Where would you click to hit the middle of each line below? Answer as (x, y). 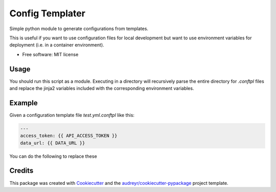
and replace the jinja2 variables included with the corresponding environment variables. (102, 88)
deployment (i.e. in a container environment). (57, 45)
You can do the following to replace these (53, 156)
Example (24, 103)
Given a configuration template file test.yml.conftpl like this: (72, 115)
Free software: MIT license (50, 54)
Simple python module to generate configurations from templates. (79, 29)
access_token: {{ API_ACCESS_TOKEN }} (69, 136)
